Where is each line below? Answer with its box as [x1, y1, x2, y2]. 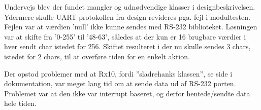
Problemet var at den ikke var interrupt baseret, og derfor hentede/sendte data [4, 88, 250, 98]
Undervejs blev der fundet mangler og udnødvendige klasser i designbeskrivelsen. [4, 2, 255, 12]
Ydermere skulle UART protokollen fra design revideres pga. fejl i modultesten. [4, 11, 250, 22]
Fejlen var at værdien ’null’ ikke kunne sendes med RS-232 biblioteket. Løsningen [4, 21, 257, 32]
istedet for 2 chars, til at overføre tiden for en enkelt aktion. [4, 51, 190, 61]
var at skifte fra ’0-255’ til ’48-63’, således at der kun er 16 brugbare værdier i [4, 31, 246, 42]
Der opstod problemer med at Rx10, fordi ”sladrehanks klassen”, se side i [4, 68, 233, 79]
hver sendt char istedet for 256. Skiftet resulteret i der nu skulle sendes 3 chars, [4, 41, 251, 52]
